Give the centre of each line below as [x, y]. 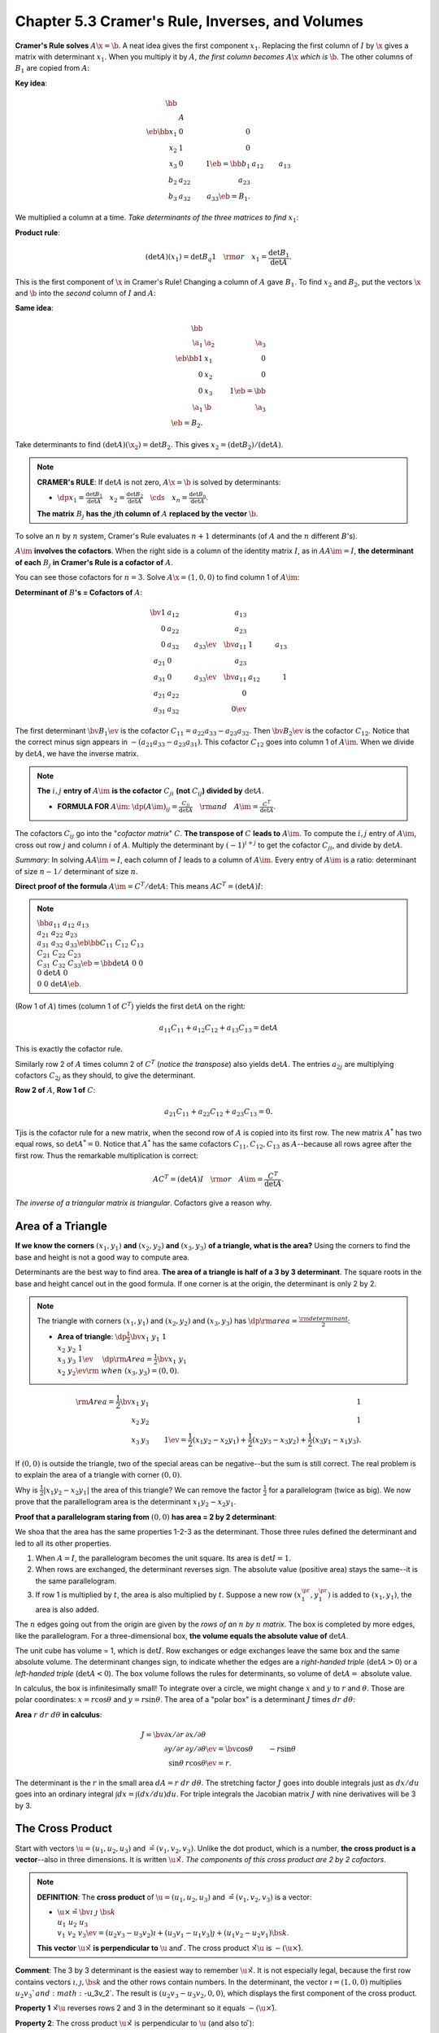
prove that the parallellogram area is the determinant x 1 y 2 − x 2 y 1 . [126, 1503]
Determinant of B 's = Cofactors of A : [79, 592]
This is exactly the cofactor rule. [69, 1049]
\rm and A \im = [229, 806]
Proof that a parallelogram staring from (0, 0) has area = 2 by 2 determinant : [146, 1517]
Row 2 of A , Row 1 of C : [55, 1091]
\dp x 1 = [71, 498]
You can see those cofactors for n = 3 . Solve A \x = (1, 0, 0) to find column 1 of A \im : [157, 577]
